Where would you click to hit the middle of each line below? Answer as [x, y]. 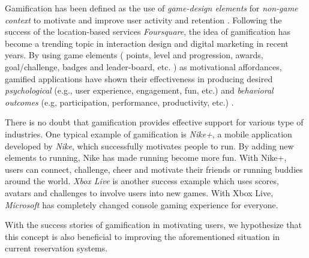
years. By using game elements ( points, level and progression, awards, [134, 55]
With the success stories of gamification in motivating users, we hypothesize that [153, 225]
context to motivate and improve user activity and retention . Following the [143, 19]
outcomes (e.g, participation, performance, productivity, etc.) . [119, 102]
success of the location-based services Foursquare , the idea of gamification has [148, 31]
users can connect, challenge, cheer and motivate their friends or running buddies [154, 169]
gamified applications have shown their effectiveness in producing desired [139, 78]
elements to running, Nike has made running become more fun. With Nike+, [146, 157]
